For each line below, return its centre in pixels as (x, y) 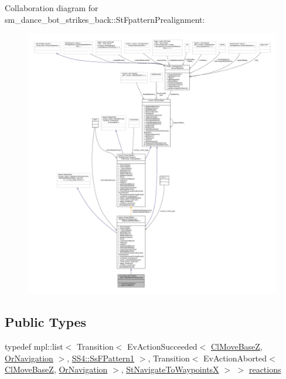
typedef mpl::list (34, 346)
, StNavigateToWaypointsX (170, 369)
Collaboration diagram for (52, 8)
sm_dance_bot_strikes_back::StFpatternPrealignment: (105, 19)
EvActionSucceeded (162, 346)
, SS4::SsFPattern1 (101, 358)
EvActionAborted (235, 358)
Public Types (46, 322)
